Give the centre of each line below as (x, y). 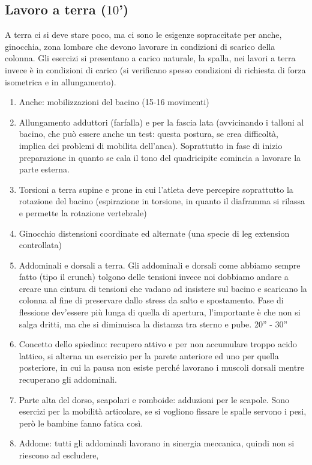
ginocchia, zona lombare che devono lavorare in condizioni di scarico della (140, 46)
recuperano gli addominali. (68, 379)
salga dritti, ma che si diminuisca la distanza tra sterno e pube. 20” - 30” (153, 324)
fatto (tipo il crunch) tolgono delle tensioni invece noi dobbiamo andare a (154, 277)
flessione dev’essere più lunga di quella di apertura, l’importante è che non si (160, 312)
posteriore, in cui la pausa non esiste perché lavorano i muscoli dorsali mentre (161, 367)
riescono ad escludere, (59, 455)
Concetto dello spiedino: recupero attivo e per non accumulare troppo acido (158, 344)
